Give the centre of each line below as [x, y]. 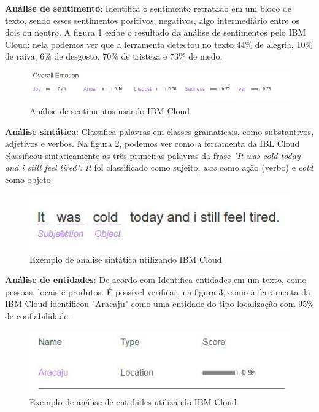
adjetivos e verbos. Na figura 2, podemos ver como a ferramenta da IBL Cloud [152, 143]
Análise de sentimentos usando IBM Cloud [110, 111]
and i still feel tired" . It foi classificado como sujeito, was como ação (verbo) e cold [159, 167]
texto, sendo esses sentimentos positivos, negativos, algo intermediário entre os [152, 20]
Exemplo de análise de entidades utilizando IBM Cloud [133, 401]
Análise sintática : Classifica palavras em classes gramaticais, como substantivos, [159, 131]
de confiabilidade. [38, 316]
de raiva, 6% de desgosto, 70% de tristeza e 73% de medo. [114, 56]
